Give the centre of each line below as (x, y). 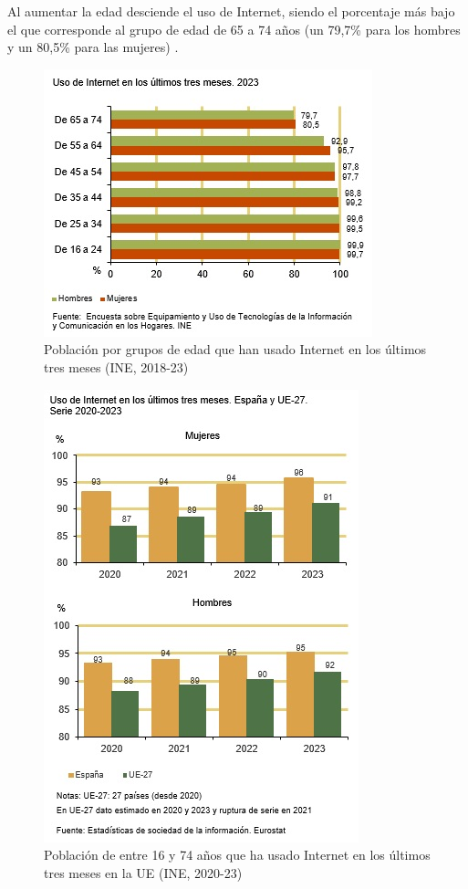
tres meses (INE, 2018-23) (116, 366)
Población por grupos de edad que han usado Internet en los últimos (235, 349)
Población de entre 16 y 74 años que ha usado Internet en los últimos (237, 855)
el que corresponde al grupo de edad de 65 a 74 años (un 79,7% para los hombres (234, 29)
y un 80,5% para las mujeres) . (93, 47)
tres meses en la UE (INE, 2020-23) (143, 872)
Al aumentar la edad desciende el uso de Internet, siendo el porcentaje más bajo (231, 11)
